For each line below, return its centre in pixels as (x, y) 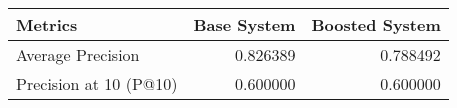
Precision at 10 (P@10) (97, 83)
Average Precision (78, 54)
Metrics (47, 24)
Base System (244, 24)
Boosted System (376, 24)
